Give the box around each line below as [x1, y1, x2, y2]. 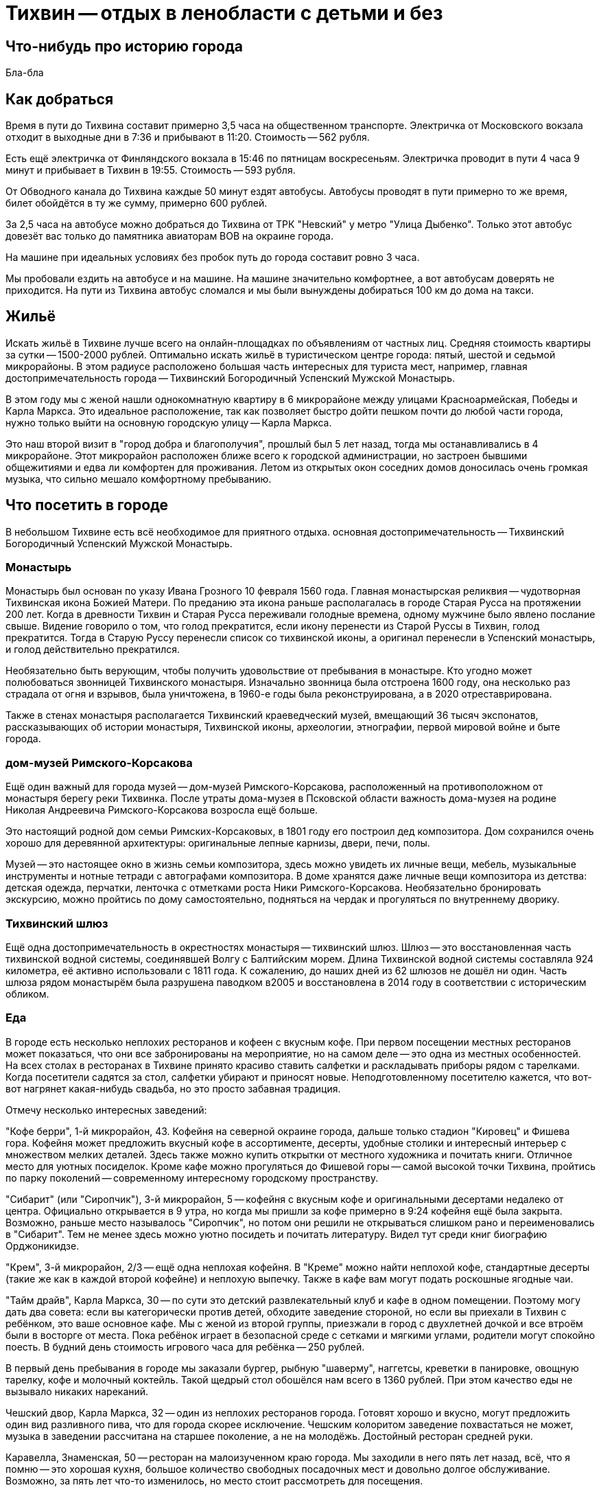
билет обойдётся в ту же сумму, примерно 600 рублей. [5, 197, 268, 209]
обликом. [5, 987, 49, 1000]
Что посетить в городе [5, 496, 169, 514]
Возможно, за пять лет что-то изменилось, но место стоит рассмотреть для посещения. [5, 1474, 423, 1487]
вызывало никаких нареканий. [5, 1385, 149, 1397]
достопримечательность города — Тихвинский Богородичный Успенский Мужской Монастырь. [5, 371, 456, 384]
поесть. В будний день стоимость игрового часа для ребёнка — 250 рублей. [5, 1340, 365, 1353]
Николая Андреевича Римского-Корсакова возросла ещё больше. [5, 804, 318, 816]
